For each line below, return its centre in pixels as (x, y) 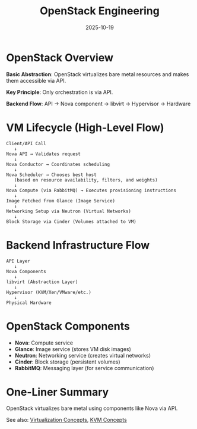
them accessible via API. (36, 80)
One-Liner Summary (58, 392)
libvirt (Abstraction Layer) (42, 282)
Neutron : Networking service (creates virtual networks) (83, 355)
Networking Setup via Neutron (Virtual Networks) (69, 211)
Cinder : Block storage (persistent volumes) (67, 362)
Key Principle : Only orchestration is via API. (60, 92)
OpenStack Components (68, 326)
